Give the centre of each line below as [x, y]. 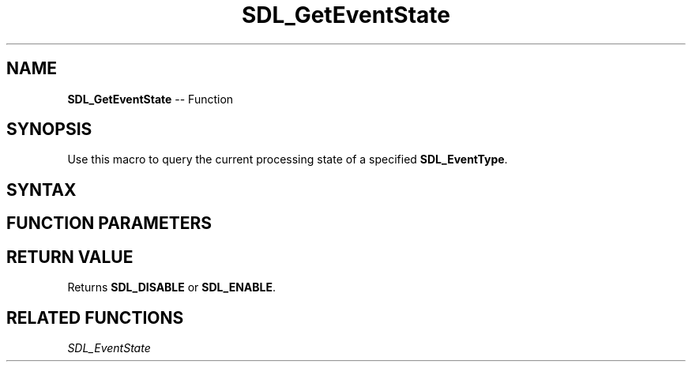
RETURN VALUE [70, 257]
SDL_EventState [109, 347]
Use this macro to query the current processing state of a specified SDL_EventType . [288, 160]
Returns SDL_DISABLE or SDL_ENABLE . [172, 287]
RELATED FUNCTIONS [95, 317]
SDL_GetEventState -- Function [150, 99]
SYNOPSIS [49, 130]
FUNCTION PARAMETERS [109, 223]
